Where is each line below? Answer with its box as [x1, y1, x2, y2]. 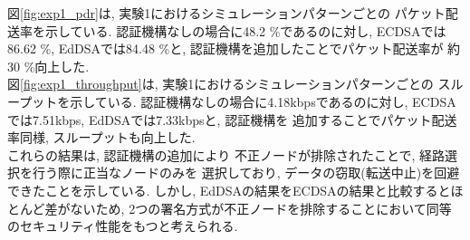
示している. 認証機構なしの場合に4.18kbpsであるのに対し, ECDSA [70, 91, 456, 110]
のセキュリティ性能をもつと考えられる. [7, 216, 238, 235]
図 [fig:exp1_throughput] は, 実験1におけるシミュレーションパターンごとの [7, 74, 434, 93]
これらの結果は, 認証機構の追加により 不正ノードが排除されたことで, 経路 [7, 145, 446, 164]
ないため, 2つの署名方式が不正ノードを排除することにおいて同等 [70, 198, 452, 217]
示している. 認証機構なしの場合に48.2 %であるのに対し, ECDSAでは [44, 21, 446, 40]
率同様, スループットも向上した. [7, 128, 196, 147]
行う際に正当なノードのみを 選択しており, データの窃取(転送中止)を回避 [32, 163, 460, 182]
